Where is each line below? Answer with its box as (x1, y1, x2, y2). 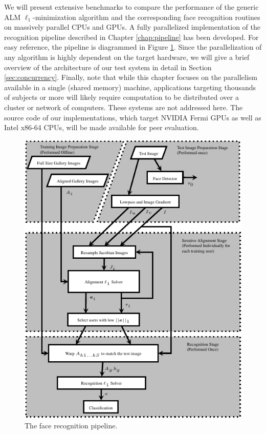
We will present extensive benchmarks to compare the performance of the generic (4, 2, 259, 12)
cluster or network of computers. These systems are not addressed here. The (4, 101, 243, 112)
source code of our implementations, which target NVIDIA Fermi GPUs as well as (4, 112, 261, 122)
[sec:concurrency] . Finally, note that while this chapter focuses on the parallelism (4, 72, 258, 82)
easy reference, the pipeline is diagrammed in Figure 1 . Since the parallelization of (4, 42, 262, 52)
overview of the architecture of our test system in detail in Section (4, 61, 212, 72)
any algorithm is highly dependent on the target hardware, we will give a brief (4, 51, 250, 62)
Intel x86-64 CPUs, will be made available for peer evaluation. (4, 122, 199, 133)
